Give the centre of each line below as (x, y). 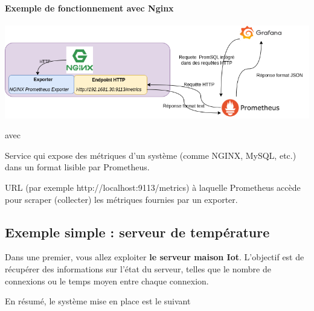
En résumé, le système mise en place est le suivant (98, 301)
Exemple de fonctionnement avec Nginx (89, 8)
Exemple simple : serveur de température (137, 232)
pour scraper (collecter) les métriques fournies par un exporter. (121, 199)
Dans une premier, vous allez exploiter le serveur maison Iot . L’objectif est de (155, 257)
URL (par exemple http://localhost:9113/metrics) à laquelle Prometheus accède (153, 187)
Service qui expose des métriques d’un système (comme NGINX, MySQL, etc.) (151, 155)
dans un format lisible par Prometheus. (77, 167)
